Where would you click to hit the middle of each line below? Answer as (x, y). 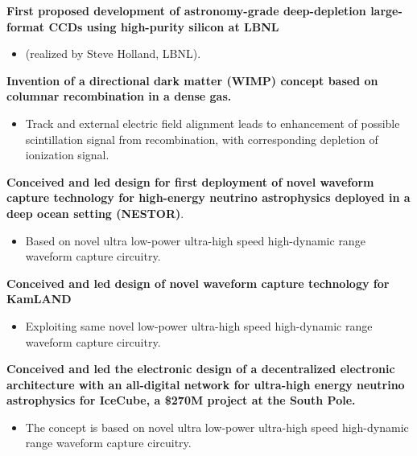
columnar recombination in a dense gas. (119, 96)
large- (386, 10)
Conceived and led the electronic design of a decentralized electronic (201, 369)
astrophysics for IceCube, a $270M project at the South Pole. (181, 400)
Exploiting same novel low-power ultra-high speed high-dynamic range (199, 325)
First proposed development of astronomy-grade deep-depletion (186, 10)
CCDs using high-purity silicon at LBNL (164, 26)
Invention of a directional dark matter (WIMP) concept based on (192, 80)
